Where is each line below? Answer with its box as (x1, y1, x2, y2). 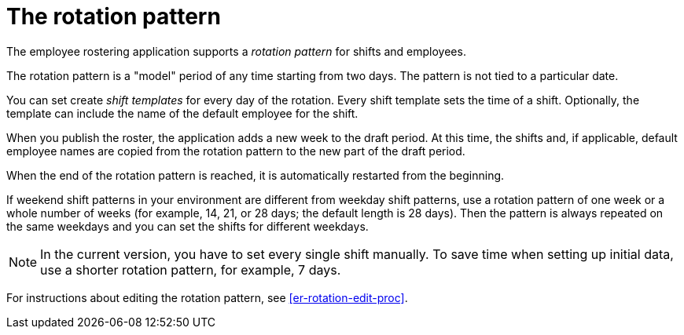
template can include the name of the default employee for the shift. (6, 106, 359, 120)
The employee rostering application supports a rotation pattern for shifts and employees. (6, 44, 466, 58)
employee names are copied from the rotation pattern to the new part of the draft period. (6, 144, 465, 158)
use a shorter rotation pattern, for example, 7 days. (40, 261, 341, 278)
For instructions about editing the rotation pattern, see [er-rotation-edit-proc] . (6, 290, 408, 304)
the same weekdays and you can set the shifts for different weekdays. (6, 219, 369, 233)
